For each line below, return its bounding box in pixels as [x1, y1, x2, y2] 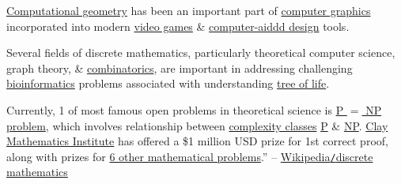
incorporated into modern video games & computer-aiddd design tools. [6, 17, 350, 34]
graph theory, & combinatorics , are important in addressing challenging [6, 59, 353, 76]
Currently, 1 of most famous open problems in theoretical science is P [6, 101, 344, 118]
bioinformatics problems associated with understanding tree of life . [6, 75, 330, 92]
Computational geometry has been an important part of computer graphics [6, 2, 371, 18]
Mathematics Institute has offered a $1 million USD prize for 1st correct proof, [6, 133, 388, 149]
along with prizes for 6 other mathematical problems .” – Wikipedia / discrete [6, 148, 373, 164]
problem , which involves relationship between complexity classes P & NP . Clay [6, 117, 388, 133]
